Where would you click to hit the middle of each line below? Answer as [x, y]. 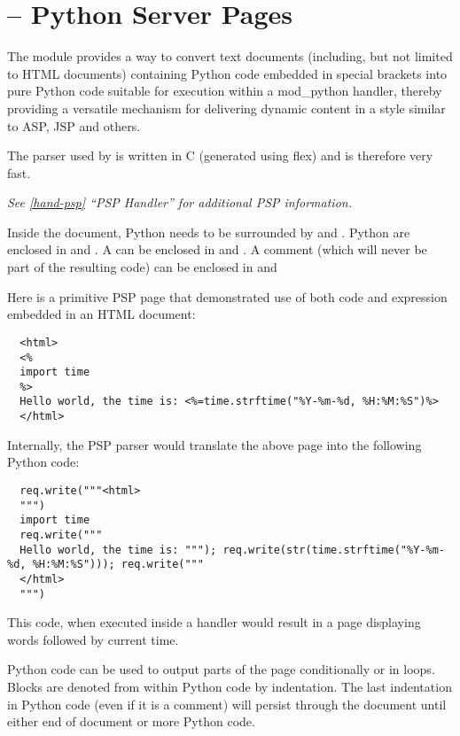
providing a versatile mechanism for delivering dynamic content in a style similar [226, 108]
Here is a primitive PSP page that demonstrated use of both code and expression [227, 296]
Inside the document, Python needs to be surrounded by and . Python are [209, 232]
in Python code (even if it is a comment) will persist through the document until [227, 704]
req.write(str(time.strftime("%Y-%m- [334, 550]
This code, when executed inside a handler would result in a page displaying [214, 622]
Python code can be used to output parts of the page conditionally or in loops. [221, 669]
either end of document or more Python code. [131, 721]
